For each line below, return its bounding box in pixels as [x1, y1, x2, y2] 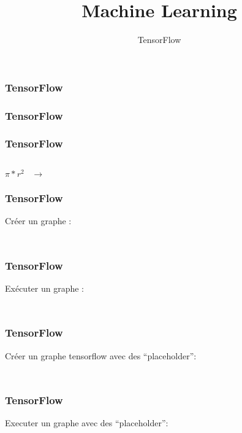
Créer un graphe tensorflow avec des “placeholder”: [5, 349, 197, 362]
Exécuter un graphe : [5, 281, 85, 294]
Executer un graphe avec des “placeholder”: [5, 416, 168, 429]
